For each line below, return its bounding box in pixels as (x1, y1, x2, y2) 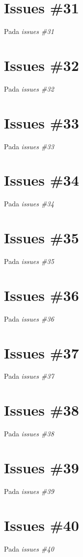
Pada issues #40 (4, 543, 54, 554)
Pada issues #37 (4, 371, 54, 381)
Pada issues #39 (4, 486, 54, 496)
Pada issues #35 (4, 256, 54, 266)
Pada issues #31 (4, 26, 54, 36)
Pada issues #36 (4, 313, 54, 324)
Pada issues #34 (4, 198, 54, 209)
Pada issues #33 (4, 141, 54, 151)
